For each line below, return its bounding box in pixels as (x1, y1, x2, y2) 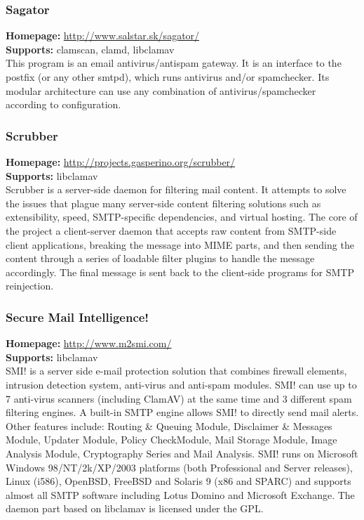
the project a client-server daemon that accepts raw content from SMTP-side (6, 223, 337, 238)
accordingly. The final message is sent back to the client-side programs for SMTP (6, 264, 354, 279)
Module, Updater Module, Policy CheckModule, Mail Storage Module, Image (6, 432, 337, 447)
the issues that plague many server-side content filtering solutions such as (6, 195, 321, 210)
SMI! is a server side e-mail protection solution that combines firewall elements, (6, 363, 347, 378)
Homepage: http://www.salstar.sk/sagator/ (6, 28, 200, 43)
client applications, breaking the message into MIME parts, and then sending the (6, 237, 354, 252)
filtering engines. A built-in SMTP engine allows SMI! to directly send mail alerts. (6, 405, 359, 420)
